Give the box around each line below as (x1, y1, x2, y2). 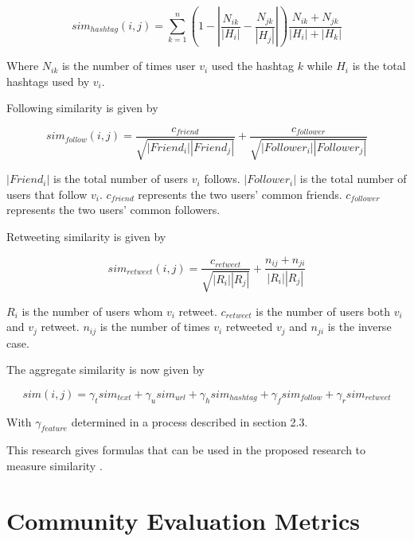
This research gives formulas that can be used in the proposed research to (6, 442, 366, 458)
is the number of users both (256, 302, 391, 319)
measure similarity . (6, 457, 103, 473)
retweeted (225, 318, 273, 335)
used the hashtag (211, 57, 294, 74)
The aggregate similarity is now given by (6, 361, 205, 378)
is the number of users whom (21, 302, 163, 319)
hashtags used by (6, 72, 90, 89)
